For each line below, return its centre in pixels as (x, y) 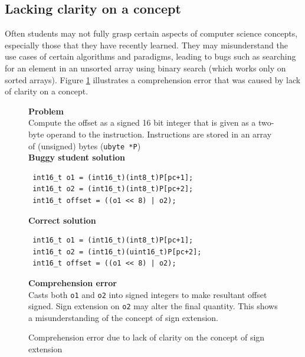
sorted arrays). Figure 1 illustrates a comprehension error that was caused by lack (153, 79)
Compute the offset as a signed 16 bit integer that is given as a (142, 122)
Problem (46, 111)
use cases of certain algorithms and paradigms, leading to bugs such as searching (150, 56)
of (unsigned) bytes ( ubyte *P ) (85, 145)
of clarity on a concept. (47, 91)
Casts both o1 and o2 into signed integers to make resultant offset (148, 294)
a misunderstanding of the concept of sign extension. (123, 317)
